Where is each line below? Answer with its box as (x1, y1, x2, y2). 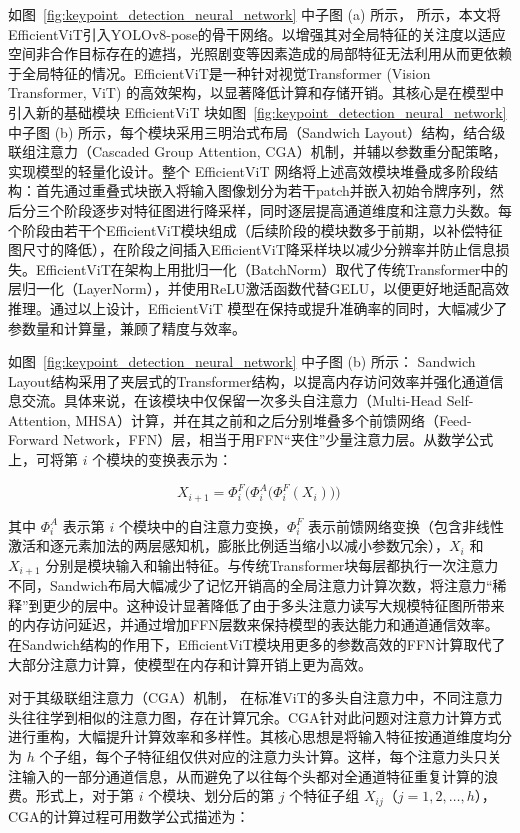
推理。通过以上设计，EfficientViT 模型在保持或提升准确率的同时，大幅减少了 (8, 297, 508, 318)
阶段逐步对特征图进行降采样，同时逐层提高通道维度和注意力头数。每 (63, 199, 512, 220)
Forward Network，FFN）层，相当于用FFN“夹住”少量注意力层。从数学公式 (8, 429, 494, 450)
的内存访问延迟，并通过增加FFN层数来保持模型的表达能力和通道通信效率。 (8, 614, 499, 635)
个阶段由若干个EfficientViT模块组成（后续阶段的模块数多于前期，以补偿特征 (8, 219, 503, 240)
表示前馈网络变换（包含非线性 (308, 515, 505, 536)
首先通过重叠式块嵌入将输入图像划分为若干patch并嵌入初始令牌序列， (35, 180, 490, 201)
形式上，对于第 (35, 785, 134, 806)
